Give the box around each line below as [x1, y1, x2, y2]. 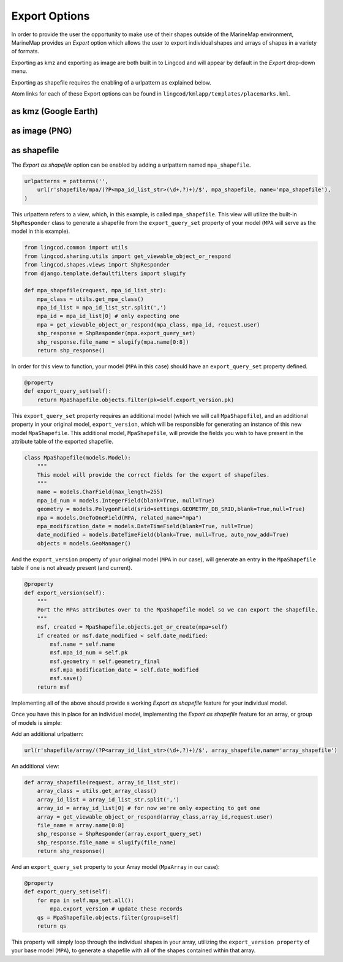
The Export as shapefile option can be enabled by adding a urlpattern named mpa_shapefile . [11, 161, 251, 169]
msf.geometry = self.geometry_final [50, 657, 160, 665]
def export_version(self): [24, 589, 105, 596]
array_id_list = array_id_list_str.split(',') [37, 796, 180, 803]
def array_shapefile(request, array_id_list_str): [24, 779, 180, 786]
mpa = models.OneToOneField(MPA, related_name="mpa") [37, 514, 202, 521]
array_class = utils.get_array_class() [37, 787, 157, 795]
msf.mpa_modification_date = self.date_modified [50, 667, 199, 673]
